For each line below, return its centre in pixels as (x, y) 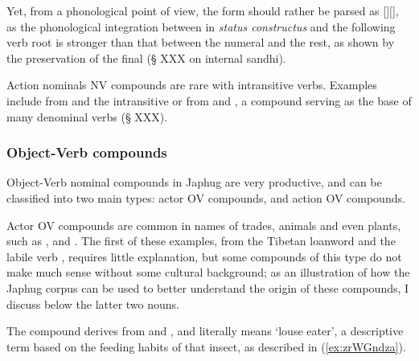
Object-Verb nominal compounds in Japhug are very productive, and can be (194, 182)
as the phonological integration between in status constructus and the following (201, 26)
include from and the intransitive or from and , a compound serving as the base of (209, 100)
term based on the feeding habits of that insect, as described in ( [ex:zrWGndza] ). (206, 346)
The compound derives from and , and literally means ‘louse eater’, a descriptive (205, 331)
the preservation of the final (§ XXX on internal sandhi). (146, 57)
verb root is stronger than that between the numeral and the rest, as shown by (201, 42)
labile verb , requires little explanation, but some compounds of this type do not (204, 256)
